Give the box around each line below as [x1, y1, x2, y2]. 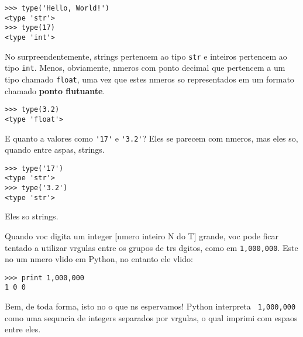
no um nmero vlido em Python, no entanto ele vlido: [5, 253, 193, 265]
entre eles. [5, 323, 41, 335]
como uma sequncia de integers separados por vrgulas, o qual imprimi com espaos [5, 311, 298, 324]
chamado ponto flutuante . [5, 84, 105, 97]
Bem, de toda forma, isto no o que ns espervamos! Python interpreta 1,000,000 [5, 300, 296, 312]
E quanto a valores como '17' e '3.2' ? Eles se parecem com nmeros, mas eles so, [5, 132, 298, 144]
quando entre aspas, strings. [5, 143, 105, 156]
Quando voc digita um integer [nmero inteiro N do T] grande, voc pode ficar [5, 229, 279, 242]
